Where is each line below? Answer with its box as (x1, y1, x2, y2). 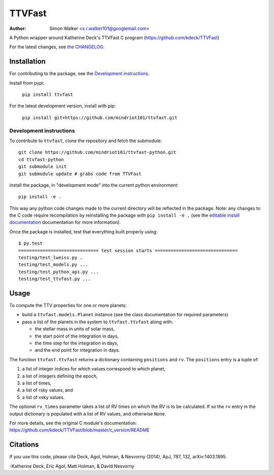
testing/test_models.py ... (18, 262, 88, 267)
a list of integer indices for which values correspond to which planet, (22, 366, 166, 372)
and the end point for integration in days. (35, 347, 120, 353)
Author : (9, 25, 26, 31)
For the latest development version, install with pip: (9, 103, 116, 109)
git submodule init (18, 164, 67, 169)
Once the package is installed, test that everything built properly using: (9, 228, 158, 234)
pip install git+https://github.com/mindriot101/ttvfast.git (22, 115, 178, 120)
